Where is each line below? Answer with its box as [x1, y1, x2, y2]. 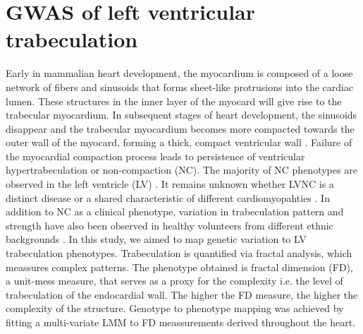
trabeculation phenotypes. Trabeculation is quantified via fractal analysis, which [6, 246, 352, 261]
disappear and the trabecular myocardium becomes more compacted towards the [6, 121, 355, 136]
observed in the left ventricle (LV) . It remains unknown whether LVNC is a [6, 177, 334, 191]
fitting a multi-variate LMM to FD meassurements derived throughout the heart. [6, 315, 356, 329]
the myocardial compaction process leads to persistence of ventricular [6, 148, 305, 163]
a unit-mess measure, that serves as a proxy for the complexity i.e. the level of [6, 273, 343, 288]
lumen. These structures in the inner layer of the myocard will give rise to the [6, 93, 342, 108]
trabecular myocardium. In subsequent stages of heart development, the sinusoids [6, 107, 357, 122]
